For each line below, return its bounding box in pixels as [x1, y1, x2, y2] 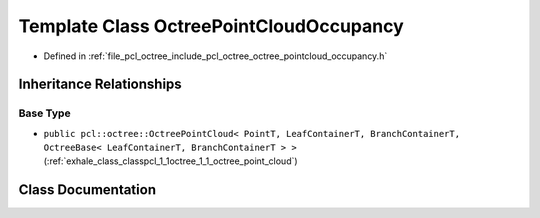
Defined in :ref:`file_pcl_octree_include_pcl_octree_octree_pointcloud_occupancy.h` [43, 50, 388, 62]
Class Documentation [18, 181, 157, 199]
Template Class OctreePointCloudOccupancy [18, 15, 404, 37]
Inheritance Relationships [18, 76, 182, 93]
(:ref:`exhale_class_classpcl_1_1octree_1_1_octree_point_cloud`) [43, 155, 299, 167]
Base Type [18, 106, 71, 120]
